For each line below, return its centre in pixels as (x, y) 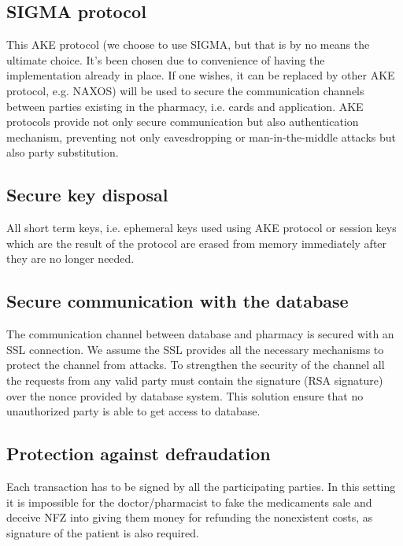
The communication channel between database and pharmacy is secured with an (200, 334)
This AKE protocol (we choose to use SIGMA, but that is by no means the (188, 44)
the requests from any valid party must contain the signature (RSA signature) (195, 380)
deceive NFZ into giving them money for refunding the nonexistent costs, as (190, 517)
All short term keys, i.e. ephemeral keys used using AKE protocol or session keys (201, 228)
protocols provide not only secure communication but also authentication (183, 122)
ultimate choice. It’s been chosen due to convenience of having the (166, 59)
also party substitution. (63, 152)
